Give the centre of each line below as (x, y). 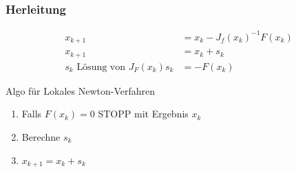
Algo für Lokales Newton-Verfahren (81, 90)
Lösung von (101, 67)
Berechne (41, 136)
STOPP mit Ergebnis (143, 114)
